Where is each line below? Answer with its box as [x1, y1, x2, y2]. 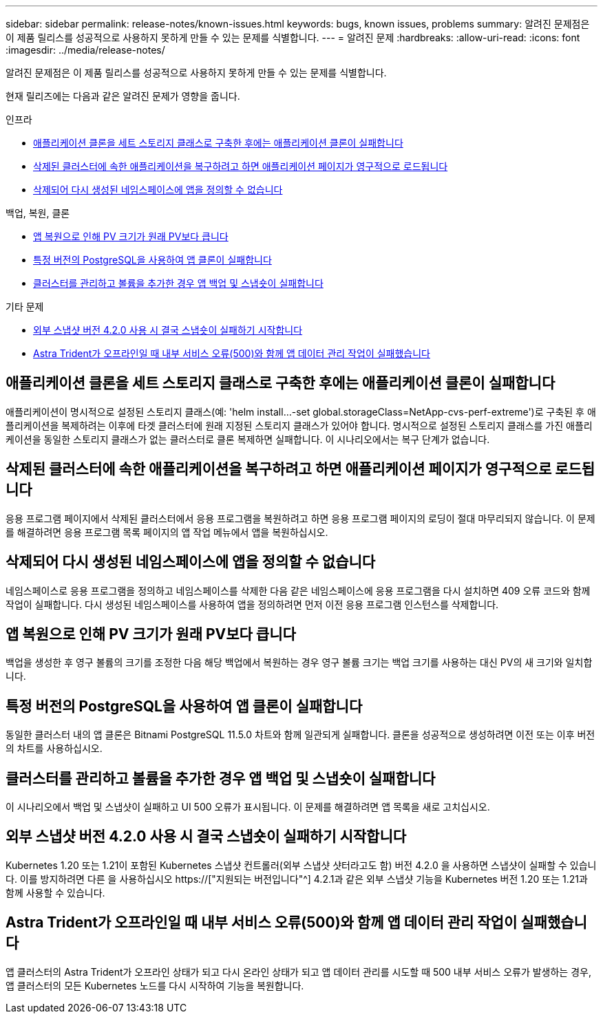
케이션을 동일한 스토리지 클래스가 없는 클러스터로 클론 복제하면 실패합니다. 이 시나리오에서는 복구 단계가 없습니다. [6, 433, 490, 445]
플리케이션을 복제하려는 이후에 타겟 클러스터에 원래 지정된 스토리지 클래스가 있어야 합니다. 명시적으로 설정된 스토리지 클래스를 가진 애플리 [6, 419, 593, 431]
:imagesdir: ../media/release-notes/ [6, 44, 165, 56]
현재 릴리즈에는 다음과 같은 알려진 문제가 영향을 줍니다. [6, 90, 240, 102]
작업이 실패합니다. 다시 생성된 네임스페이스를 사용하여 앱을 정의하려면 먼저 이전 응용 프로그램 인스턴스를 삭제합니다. [6, 598, 499, 610]
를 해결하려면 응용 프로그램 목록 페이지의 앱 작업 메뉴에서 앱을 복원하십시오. [6, 526, 328, 538]
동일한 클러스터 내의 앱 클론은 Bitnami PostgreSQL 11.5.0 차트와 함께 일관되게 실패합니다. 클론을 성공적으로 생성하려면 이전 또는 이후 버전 [6, 729, 595, 741]
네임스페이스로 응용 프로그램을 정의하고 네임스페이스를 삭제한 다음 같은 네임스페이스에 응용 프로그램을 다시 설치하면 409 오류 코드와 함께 [6, 584, 591, 597]
